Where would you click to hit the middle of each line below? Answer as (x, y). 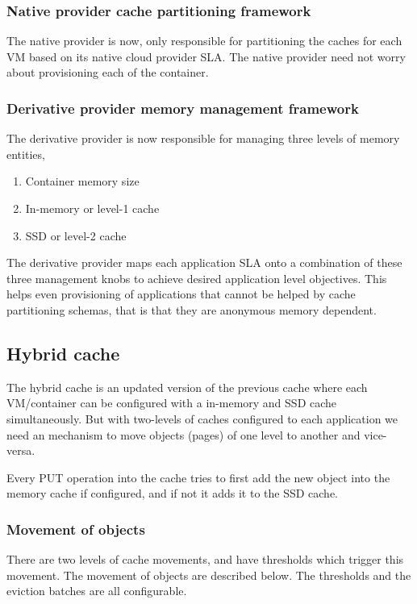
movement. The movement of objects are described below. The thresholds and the (209, 575)
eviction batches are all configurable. (97, 591)
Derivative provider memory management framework (183, 108)
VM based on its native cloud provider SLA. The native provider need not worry (206, 56)
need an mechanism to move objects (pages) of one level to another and (183, 434)
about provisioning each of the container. (108, 72)
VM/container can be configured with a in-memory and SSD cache (172, 403)
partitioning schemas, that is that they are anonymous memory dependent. (192, 309)
